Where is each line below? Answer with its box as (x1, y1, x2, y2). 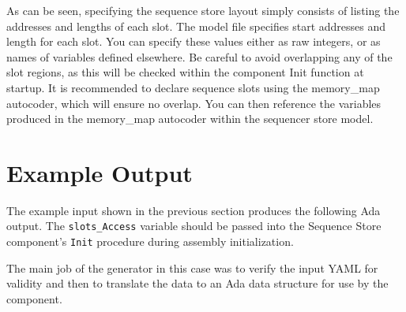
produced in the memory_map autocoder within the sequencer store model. (6, 110, 374, 127)
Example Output (6, 156, 193, 188)
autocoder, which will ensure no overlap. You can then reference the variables (6, 95, 382, 111)
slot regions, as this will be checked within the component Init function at (6, 64, 364, 80)
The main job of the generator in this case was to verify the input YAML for (6, 259, 378, 276)
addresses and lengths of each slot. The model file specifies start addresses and (6, 17, 386, 34)
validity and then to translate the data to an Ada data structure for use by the (6, 275, 389, 292)
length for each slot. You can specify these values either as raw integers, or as (6, 33, 381, 50)
